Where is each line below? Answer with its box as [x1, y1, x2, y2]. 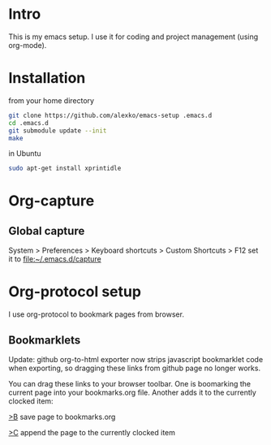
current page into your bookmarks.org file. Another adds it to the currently [8, 387, 257, 397]
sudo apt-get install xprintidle [8, 164, 122, 173]
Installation [8, 69, 86, 88]
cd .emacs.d [8, 119, 49, 127]
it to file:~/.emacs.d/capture [8, 254, 101, 264]
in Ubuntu [8, 149, 41, 158]
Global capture [8, 224, 85, 238]
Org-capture [8, 192, 95, 210]
